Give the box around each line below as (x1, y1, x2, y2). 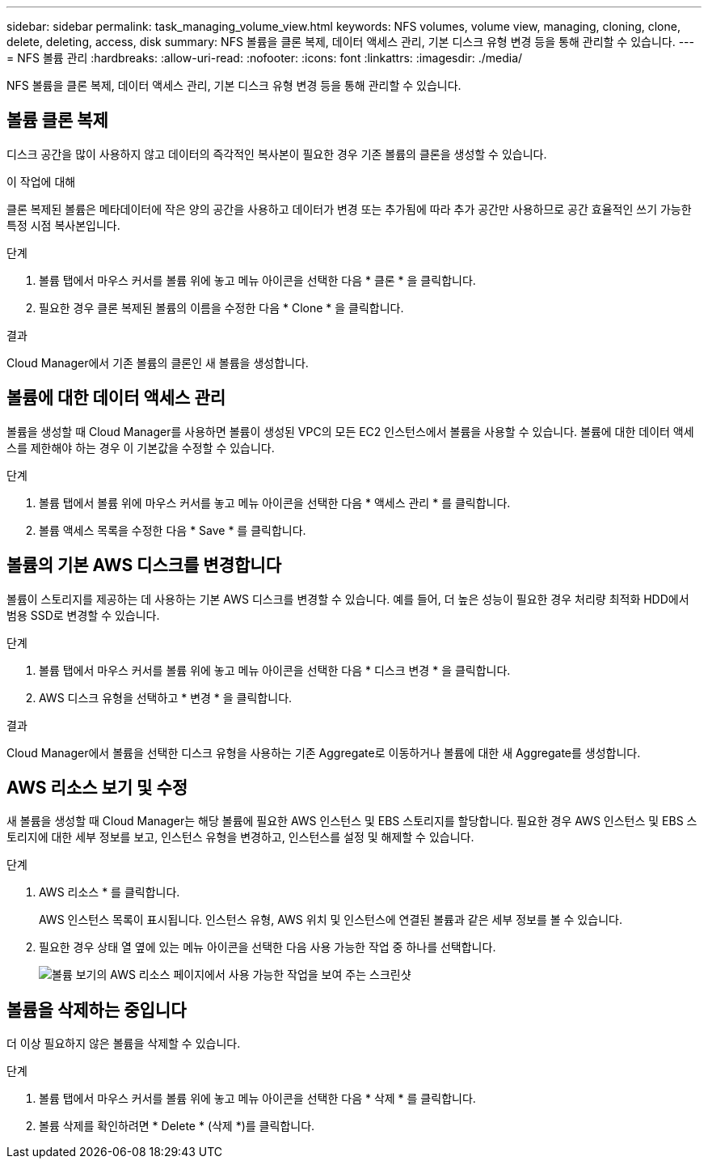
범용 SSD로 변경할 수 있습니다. (6, 608, 160, 622)
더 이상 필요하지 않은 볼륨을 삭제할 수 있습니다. (6, 1036, 241, 1051)
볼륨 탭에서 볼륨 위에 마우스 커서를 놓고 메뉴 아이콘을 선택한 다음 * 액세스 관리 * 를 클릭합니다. (39, 495, 511, 510)
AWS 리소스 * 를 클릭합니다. (39, 885, 180, 900)
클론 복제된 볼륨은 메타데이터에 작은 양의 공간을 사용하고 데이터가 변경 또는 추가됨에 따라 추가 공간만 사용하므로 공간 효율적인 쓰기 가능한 (6, 201, 692, 216)
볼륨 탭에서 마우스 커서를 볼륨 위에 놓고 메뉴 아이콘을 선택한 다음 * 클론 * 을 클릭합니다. (39, 273, 476, 287)
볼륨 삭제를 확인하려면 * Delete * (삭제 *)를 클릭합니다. (39, 1119, 315, 1133)
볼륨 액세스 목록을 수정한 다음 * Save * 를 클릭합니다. (39, 523, 306, 537)
